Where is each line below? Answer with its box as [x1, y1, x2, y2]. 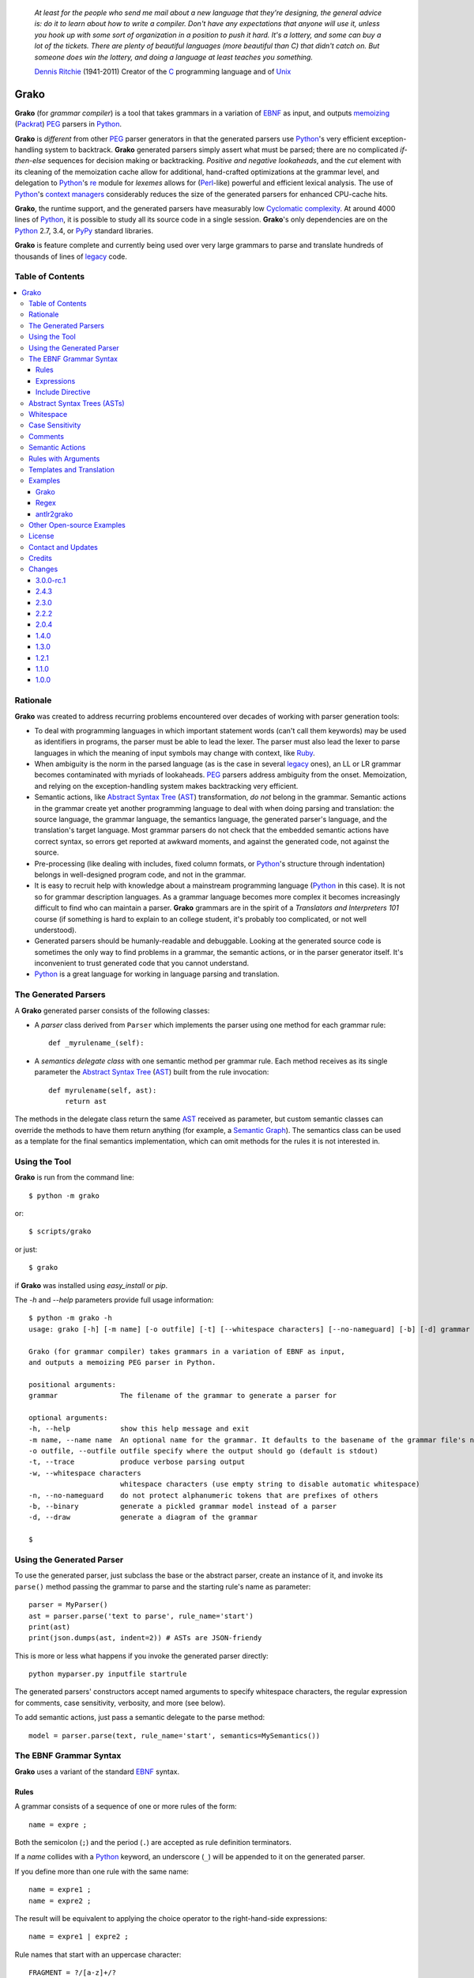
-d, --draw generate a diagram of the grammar [28, 1513, 258, 1522]
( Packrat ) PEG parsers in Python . [14, 119, 122, 129]
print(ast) [28, 1622, 71, 1631]
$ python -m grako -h [28, 1313, 112, 1323]
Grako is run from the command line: [14, 1173, 134, 1182]
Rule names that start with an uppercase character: [14, 1950, 182, 1959]
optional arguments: [28, 1413, 108, 1422]
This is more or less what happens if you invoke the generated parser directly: [14, 1650, 269, 1661]
